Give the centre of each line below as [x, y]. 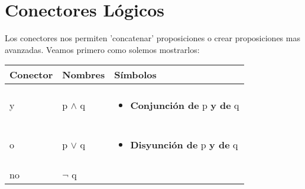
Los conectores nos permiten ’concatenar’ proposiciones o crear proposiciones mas [152, 38]
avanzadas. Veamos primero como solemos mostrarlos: [102, 49]
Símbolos [135, 75]
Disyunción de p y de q [184, 145]
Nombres [84, 75]
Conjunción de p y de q [185, 105]
